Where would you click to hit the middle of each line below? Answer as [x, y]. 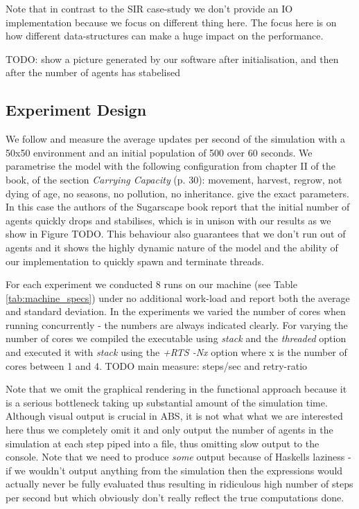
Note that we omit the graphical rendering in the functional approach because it [176, 389]
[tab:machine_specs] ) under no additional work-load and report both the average [178, 297]
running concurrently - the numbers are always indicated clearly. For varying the [177, 324]
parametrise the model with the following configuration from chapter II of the [170, 166]
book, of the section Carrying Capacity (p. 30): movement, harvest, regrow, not [174, 179]
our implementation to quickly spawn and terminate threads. [135, 261]
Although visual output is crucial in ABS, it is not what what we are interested [174, 416]
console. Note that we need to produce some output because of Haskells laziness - [178, 457]
